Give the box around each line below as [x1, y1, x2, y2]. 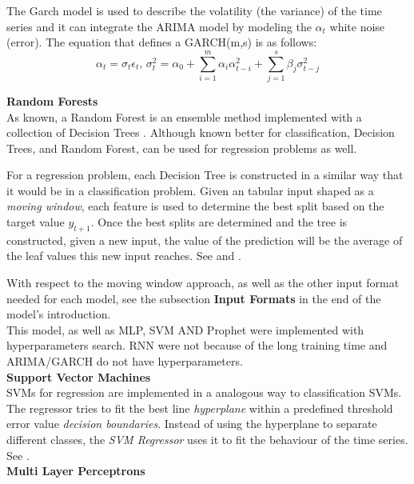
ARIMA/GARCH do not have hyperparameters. [6, 353, 243, 370]
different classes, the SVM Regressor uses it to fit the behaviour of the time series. [6, 430, 408, 447]
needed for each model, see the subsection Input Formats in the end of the [6, 290, 381, 306]
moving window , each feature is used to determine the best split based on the [6, 198, 384, 214]
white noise [329, 18, 385, 34]
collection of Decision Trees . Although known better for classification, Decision [6, 124, 395, 141]
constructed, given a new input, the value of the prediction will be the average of [6, 231, 403, 248]
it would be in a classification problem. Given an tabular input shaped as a [6, 182, 374, 198]
